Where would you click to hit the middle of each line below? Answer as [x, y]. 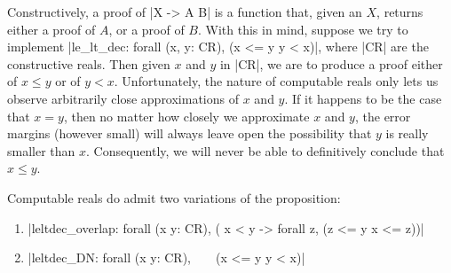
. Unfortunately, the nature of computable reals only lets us [276, 81]
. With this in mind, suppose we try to [303, 29]
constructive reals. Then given [89, 63]
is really [407, 133]
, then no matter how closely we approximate [186, 116]
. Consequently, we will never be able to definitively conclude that [265, 150]
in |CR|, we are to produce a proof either [331, 63]
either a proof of [51, 29]
